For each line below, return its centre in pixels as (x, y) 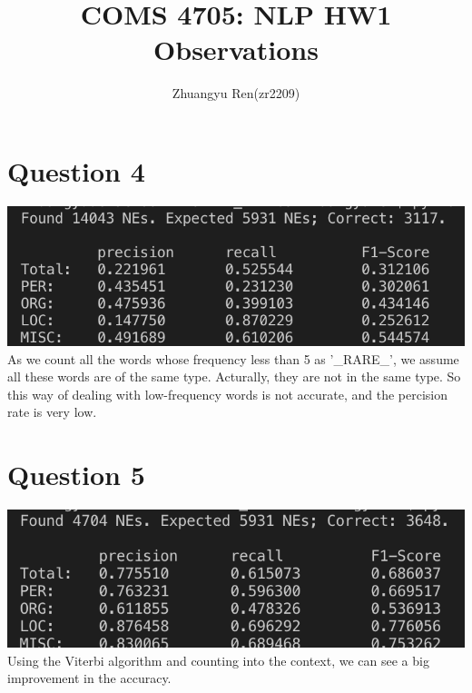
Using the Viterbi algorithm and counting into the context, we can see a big (218, 660)
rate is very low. (52, 412)
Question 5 (76, 475)
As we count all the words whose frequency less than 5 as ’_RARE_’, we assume (233, 358)
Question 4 (76, 170)
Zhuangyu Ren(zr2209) (236, 93)
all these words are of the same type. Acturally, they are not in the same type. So (234, 376)
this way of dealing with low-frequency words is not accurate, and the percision (228, 394)
